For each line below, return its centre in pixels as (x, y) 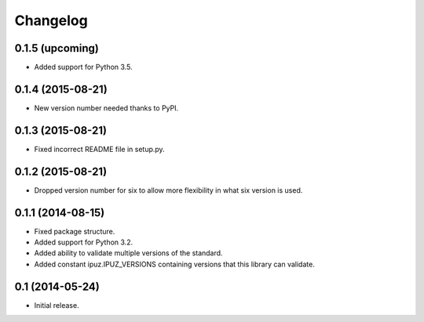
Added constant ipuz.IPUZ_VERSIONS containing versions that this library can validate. (175, 264)
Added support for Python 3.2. (84, 242)
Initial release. (57, 305)
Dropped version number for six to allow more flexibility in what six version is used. (168, 190)
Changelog (51, 20)
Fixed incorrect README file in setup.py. (99, 149)
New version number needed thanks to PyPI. (106, 108)
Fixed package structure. (75, 231)
